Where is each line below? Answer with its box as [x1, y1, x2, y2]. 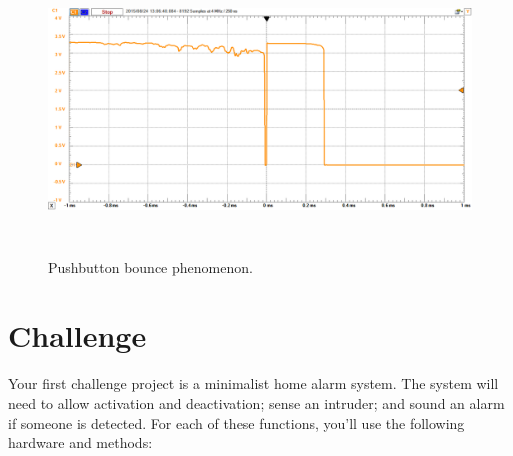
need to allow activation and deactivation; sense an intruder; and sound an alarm [8, 392, 505, 413]
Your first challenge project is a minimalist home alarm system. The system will [8, 373, 499, 394]
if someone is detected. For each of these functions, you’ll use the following [8, 412, 465, 433]
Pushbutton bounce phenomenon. [48, 256, 253, 277]
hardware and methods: [8, 432, 153, 453]
